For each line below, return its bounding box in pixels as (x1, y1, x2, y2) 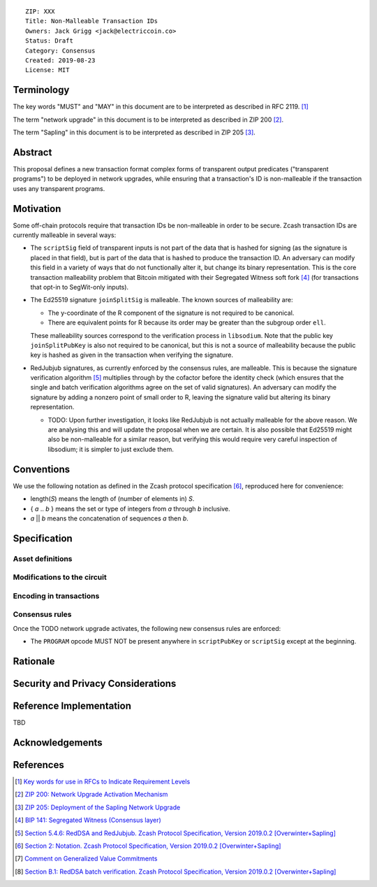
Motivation (13, 203, 61, 215)
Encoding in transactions (13, 591, 100, 601)
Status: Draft (25, 37, 73, 45)
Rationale (13, 655, 55, 667)
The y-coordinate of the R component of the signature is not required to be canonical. (47, 308, 295, 317)
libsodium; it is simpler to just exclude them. (47, 445, 174, 453)
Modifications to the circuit (13, 572, 108, 582)
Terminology (13, 84, 70, 96)
